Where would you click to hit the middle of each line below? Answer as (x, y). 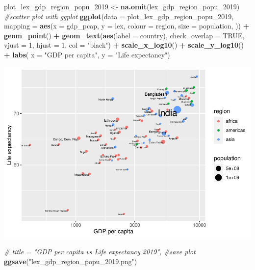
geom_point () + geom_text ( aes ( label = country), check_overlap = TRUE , (124, 35)
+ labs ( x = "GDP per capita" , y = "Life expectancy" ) (87, 54)
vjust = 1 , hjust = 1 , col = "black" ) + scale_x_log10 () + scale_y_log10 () (124, 45)
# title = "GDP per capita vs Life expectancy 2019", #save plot (100, 252)
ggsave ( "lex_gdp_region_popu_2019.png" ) (71, 261)
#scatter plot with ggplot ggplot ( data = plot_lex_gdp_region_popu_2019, (119, 16)
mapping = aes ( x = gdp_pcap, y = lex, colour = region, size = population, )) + (127, 26)
